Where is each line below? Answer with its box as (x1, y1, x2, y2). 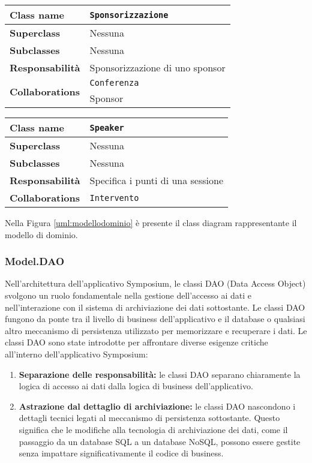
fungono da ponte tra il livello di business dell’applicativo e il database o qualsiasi (5, 312, 305, 325)
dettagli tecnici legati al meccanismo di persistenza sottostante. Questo (19, 411, 280, 424)
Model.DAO (5, 254, 65, 269)
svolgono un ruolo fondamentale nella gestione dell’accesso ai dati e (5, 289, 251, 301)
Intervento (89, 193, 139, 203)
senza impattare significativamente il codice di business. (19, 447, 224, 459)
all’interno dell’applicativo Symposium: (5, 347, 148, 360)
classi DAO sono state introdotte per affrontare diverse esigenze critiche (5, 336, 268, 348)
